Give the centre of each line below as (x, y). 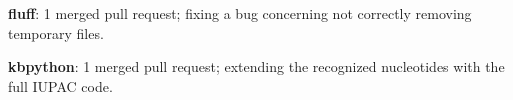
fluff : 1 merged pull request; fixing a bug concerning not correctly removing (240, 13)
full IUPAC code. (60, 85)
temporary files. (56, 32)
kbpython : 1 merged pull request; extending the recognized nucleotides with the (256, 66)
